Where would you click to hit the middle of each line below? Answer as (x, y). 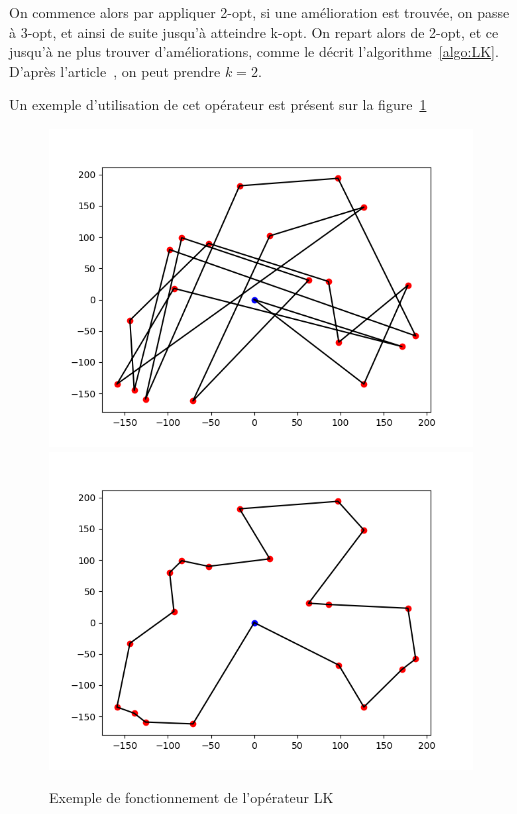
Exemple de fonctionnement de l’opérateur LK (191, 797)
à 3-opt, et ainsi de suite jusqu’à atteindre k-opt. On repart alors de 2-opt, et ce (254, 31)
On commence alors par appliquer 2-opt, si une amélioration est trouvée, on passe (259, 12)
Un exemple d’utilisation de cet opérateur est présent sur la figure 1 (218, 104)
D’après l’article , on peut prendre (115, 70)
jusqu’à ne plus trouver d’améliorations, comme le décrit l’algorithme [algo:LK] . (254, 51)
